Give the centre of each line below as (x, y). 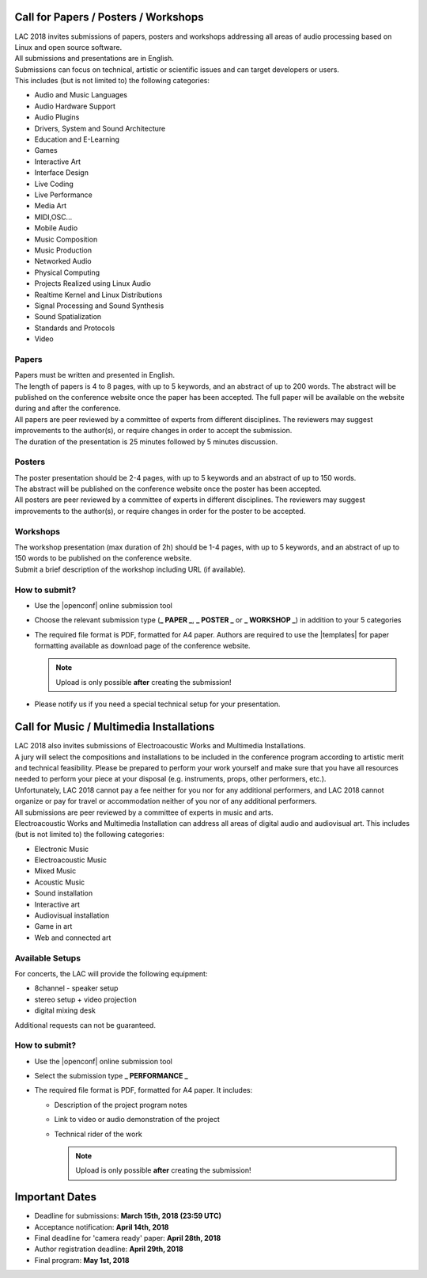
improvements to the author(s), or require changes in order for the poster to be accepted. (160, 511)
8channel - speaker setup (76, 988)
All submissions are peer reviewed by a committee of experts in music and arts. (144, 812)
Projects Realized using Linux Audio (93, 283)
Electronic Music (62, 849)
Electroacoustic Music (70, 860)
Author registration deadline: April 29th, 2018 (109, 1249)
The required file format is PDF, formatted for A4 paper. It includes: (144, 1090)
